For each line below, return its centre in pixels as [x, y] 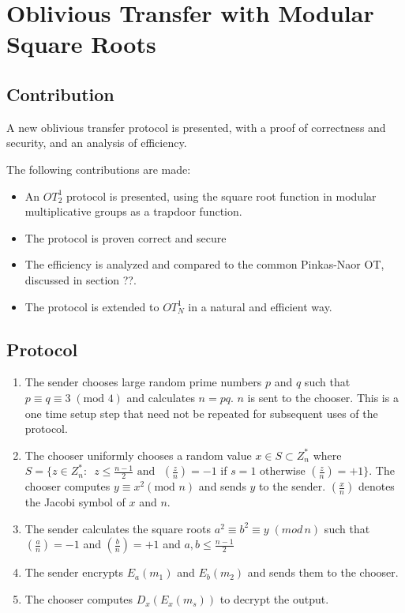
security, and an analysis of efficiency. [97, 143]
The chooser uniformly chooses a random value [138, 455]
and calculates [161, 397]
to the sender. [292, 486]
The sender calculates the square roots [118, 528]
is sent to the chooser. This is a [323, 397]
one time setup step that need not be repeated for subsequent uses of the [201, 413]
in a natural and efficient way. [260, 306]
